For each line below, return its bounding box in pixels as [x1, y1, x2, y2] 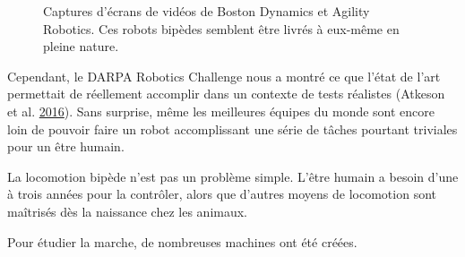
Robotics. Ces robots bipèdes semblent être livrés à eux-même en [43, 19, 400, 38]
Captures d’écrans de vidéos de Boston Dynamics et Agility [43, 2, 370, 20]
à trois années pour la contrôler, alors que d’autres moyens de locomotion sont [7, 184, 437, 203]
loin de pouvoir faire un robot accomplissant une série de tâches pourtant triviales [7, 119, 458, 138]
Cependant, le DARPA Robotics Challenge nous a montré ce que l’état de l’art [7, 66, 441, 85]
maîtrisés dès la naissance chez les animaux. [7, 201, 248, 220]
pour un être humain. [7, 137, 125, 156]
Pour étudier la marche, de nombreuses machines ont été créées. [7, 232, 357, 251]
